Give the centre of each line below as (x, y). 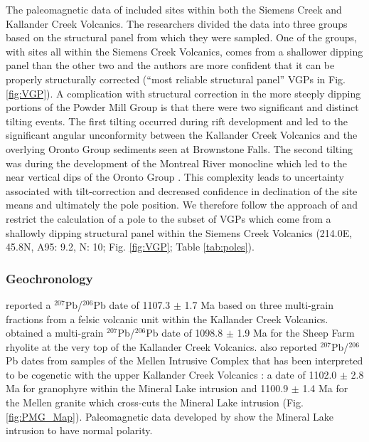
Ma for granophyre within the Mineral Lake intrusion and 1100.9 (147, 388)
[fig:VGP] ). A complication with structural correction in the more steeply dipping (183, 93)
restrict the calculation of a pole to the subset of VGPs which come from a (169, 218)
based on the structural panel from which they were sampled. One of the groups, (182, 37)
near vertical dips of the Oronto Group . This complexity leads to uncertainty (175, 177)
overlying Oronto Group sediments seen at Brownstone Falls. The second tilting (179, 148)
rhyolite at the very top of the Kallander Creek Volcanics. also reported (161, 346)
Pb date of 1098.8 (184, 333)
